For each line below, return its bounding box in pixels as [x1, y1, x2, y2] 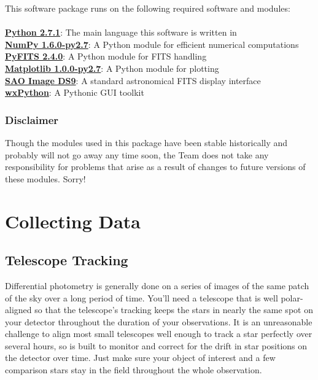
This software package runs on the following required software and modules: [5, 2, 290, 14]
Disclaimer [5, 112, 59, 127]
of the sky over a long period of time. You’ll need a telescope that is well [5, 291, 278, 304]
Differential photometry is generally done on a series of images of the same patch [5, 279, 309, 292]
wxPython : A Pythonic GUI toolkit [5, 86, 144, 99]
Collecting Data [5, 208, 141, 233]
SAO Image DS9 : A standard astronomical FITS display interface [5, 74, 261, 87]
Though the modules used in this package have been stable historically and [5, 136, 288, 149]
